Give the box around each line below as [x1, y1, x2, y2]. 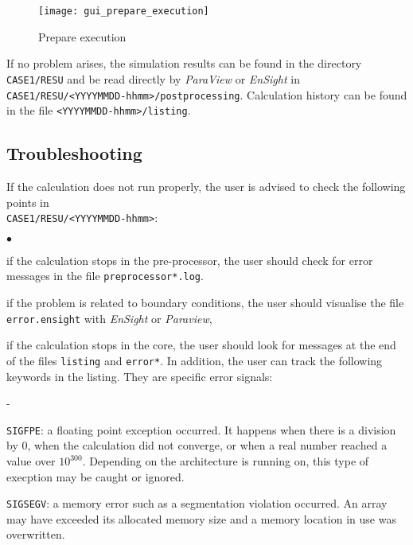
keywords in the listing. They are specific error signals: [6, 368, 273, 384]
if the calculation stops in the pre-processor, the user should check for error [6, 251, 373, 268]
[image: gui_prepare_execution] [38, 6, 209, 17]
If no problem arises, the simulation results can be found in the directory [6, 55, 362, 72]
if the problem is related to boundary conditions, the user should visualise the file [6, 294, 404, 311]
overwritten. [6, 526, 65, 543]
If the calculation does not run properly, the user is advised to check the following [6, 178, 406, 195]
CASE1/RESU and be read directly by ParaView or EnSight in [6, 70, 300, 87]
